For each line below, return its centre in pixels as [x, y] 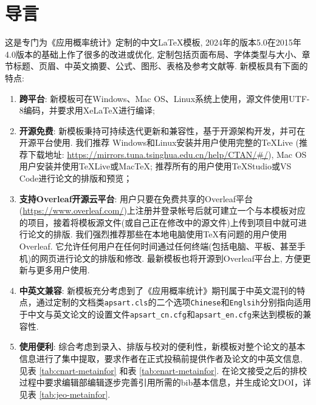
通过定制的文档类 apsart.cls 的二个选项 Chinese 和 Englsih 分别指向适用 [173, 302]
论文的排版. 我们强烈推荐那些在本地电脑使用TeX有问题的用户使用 [157, 234]
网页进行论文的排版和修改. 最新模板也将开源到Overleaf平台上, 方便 [171, 258]
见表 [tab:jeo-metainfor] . [65, 394]
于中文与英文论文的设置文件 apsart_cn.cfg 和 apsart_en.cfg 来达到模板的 [161, 314]
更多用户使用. [63, 270]
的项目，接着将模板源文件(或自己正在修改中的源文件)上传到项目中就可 [159, 222]
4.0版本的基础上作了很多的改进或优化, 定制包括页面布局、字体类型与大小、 [153, 54]
